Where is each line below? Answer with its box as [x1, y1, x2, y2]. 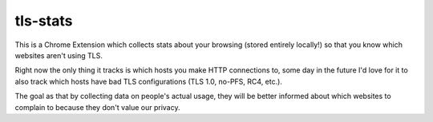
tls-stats [14, 12, 73, 30]
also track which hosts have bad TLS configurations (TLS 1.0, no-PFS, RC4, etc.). [14, 77, 282, 86]
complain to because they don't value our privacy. [14, 102, 180, 112]
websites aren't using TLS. [14, 50, 103, 60]
